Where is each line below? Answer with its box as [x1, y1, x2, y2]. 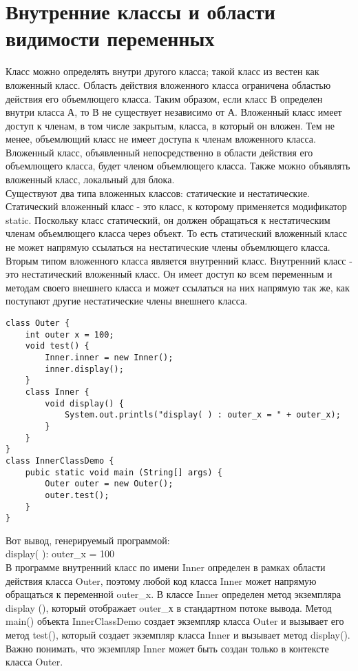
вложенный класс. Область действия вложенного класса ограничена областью [6, 77, 331, 92]
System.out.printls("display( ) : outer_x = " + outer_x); [64, 410, 341, 420]
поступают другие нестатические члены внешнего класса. [6, 293, 248, 308]
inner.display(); [45, 364, 124, 374]
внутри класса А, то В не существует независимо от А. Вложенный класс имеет [6, 105, 342, 119]
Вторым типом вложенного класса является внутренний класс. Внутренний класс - [6, 253, 352, 267]
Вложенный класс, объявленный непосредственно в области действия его [6, 145, 313, 159]
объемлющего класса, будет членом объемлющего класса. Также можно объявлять [6, 158, 350, 173]
